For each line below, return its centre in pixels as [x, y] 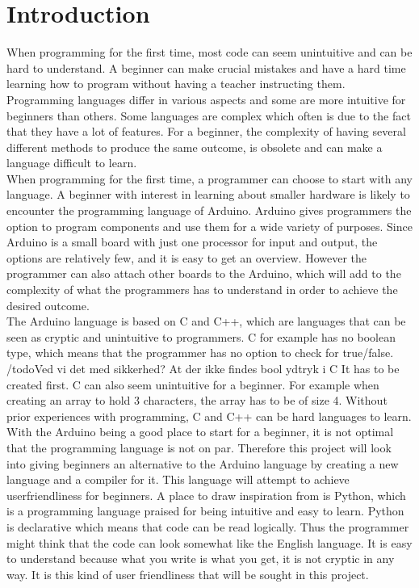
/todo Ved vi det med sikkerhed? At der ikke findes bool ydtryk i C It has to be [203, 368]
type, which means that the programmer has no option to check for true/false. [200, 353]
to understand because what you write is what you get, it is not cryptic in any [201, 559]
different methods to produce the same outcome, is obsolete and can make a [195, 147]
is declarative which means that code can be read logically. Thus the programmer [208, 526]
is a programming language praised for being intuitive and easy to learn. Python [205, 511]
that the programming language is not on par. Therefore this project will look [199, 447]
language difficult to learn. [72, 163]
